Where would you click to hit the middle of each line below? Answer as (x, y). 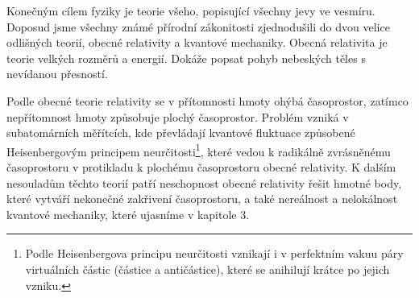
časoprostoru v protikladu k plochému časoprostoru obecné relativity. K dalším (201, 167)
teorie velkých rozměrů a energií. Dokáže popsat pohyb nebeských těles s (186, 58)
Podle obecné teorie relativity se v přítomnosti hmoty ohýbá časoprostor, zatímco (207, 100)
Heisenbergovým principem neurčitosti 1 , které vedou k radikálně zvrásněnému (199, 150)
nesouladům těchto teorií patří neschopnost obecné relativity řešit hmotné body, (204, 182)
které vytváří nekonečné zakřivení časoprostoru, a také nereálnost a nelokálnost (202, 199)
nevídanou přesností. (57, 74)
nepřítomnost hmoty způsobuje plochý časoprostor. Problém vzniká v (178, 116)
